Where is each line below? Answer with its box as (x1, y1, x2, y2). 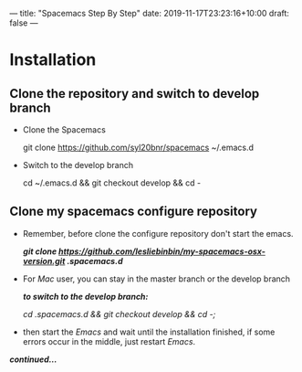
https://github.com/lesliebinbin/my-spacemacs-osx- (57, 246, 266, 257)
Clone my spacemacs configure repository (9, 204, 258, 219)
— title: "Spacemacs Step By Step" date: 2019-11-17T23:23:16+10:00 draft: (9, 8, 290, 18)
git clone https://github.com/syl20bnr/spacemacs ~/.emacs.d (22, 142, 254, 153)
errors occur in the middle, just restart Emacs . (22, 335, 196, 346)
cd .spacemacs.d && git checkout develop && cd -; (22, 308, 216, 319)
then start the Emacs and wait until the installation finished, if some (22, 326, 276, 337)
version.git (22, 255, 66, 266)
